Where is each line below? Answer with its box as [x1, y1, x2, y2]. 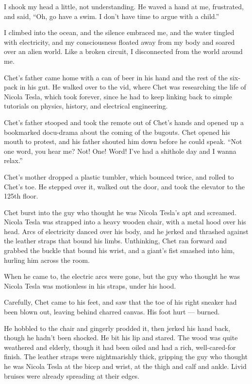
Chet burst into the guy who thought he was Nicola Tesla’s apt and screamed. [4, 207, 236, 217]
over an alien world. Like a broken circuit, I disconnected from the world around [4, 46, 243, 56]
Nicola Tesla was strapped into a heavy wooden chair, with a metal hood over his [4, 217, 246, 227]
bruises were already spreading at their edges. [4, 370, 139, 381]
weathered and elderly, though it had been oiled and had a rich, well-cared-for [4, 342, 236, 352]
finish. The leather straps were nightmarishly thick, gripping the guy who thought [4, 351, 248, 362]
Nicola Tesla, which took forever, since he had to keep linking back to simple [4, 91, 232, 101]
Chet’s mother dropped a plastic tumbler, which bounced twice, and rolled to [4, 171, 234, 182]
